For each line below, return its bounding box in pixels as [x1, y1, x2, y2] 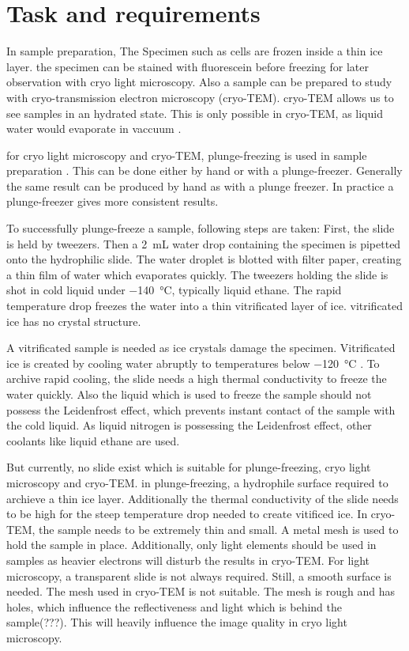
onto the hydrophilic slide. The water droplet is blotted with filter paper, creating [6, 251, 402, 267]
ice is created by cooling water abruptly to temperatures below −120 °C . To [6, 354, 380, 371]
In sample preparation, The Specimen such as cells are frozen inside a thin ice [6, 43, 383, 59]
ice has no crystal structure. [6, 312, 141, 329]
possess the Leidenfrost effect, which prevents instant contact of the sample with [6, 401, 396, 418]
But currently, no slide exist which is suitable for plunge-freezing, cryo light [6, 459, 371, 475]
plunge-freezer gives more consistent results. [6, 193, 219, 210]
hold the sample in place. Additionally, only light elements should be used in [6, 536, 377, 553]
